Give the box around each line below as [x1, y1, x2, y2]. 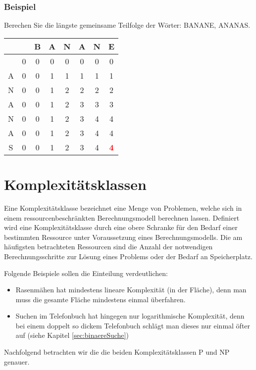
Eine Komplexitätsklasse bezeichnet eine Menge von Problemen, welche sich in [4, 202, 242, 213]
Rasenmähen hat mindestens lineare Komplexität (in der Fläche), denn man [15, 284, 247, 295]
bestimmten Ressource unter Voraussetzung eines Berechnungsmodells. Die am [4, 231, 243, 242]
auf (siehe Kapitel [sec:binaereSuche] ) [15, 330, 129, 340]
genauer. [4, 356, 30, 367]
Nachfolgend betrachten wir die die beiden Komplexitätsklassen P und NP [4, 347, 230, 357]
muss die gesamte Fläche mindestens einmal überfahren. [15, 294, 186, 304]
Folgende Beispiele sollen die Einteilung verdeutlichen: [4, 268, 168, 278]
